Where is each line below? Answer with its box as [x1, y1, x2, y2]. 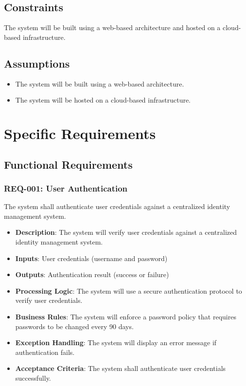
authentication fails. [15, 347, 75, 357]
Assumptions [4, 55, 70, 70]
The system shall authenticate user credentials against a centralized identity [4, 201, 230, 211]
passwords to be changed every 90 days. [15, 321, 134, 331]
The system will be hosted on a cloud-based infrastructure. [15, 95, 191, 105]
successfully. [15, 372, 51, 383]
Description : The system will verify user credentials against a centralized [15, 227, 237, 237]
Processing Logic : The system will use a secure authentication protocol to [15, 285, 242, 296]
